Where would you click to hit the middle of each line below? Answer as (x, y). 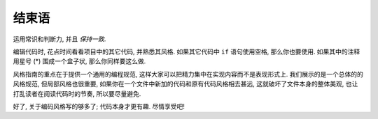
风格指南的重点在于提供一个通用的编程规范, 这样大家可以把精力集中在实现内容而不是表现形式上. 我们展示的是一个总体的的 (188, 74)
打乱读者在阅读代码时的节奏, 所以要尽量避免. (77, 93)
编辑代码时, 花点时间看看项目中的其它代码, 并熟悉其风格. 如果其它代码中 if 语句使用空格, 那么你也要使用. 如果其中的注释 (187, 51)
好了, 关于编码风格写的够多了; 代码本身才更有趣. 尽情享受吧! (99, 106)
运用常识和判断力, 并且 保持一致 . (59, 39)
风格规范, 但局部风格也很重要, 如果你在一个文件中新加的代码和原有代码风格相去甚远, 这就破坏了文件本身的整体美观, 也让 (185, 84)
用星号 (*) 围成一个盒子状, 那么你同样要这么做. (79, 61)
